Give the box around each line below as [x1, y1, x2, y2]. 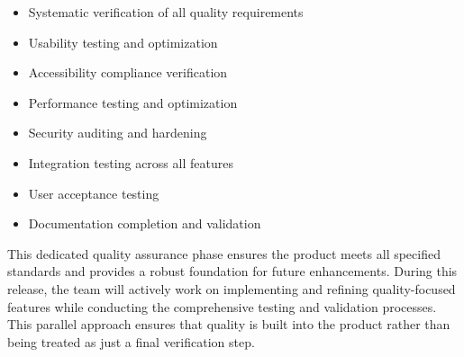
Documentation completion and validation [28, 214, 261, 233]
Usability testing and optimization [28, 32, 218, 51]
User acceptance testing [28, 183, 159, 202]
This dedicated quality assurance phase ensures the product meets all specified [7, 244, 441, 263]
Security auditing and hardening [28, 123, 207, 142]
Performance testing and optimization [28, 93, 238, 112]
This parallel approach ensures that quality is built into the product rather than [7, 315, 450, 334]
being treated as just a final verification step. [7, 332, 255, 351]
